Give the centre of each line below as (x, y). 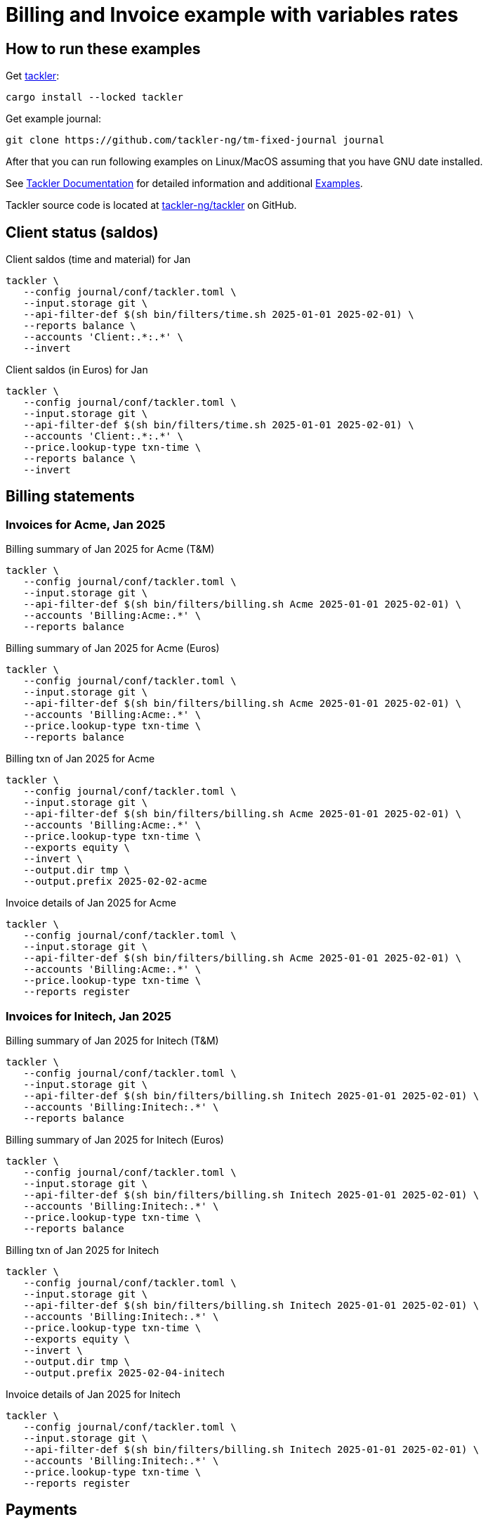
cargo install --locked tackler (94, 97)
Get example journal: (53, 119)
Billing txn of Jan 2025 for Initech (83, 1250)
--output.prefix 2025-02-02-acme (115, 882)
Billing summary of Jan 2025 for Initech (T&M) (112, 1040)
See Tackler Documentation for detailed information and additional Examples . (184, 184)
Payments (41, 1510)
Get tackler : (33, 76)
